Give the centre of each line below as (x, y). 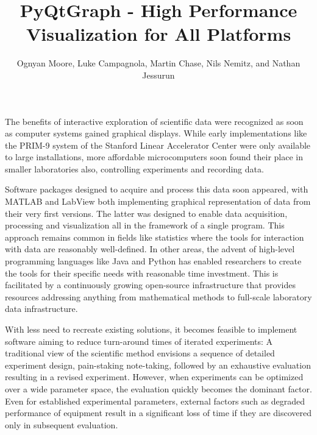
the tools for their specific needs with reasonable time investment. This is (142, 273)
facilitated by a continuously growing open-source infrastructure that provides (150, 285)
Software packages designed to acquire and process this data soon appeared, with (157, 189)
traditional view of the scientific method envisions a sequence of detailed (140, 353)
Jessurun (158, 75)
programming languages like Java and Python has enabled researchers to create (153, 261)
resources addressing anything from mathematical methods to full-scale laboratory (158, 296)
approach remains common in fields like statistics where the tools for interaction (155, 237)
